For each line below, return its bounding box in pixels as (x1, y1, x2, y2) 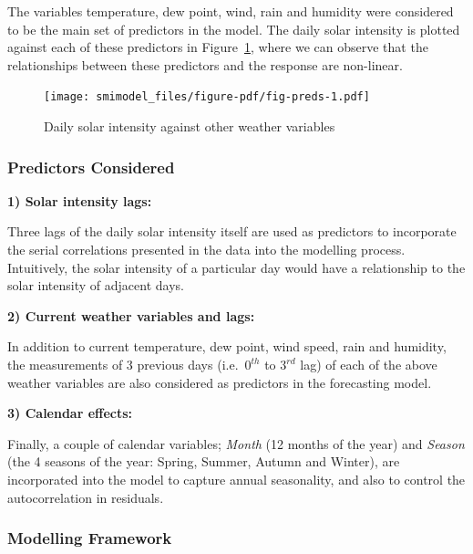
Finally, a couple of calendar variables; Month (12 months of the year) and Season (7, 434, 465, 453)
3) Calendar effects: (7, 403, 133, 423)
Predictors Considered (7, 155, 175, 178)
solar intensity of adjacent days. (7, 276, 184, 295)
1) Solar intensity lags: (7, 191, 152, 210)
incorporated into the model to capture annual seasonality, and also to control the (7, 469, 466, 488)
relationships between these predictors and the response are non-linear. (7, 55, 403, 74)
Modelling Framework (7, 527, 172, 549)
